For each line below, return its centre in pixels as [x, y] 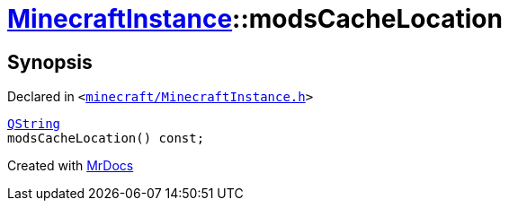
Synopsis [50, 62]
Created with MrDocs [71, 166]
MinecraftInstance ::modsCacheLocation [255, 19]
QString [34, 124]
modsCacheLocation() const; [106, 139]
